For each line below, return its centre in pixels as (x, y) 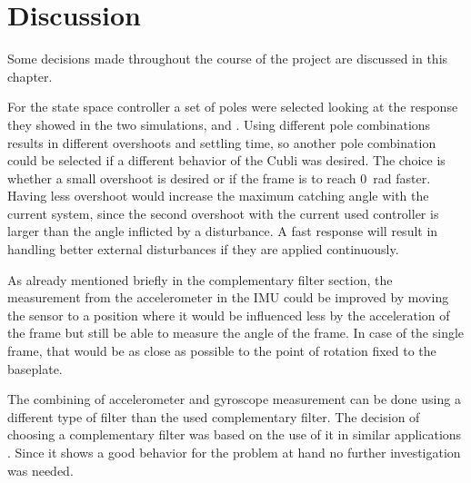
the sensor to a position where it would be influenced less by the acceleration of (229, 315)
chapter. (30, 76)
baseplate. (35, 368)
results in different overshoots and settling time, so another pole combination (222, 142)
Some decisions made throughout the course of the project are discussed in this (228, 59)
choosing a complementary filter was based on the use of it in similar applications (235, 434)
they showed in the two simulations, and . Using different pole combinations (219, 124)
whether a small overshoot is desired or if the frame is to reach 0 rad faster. (219, 177)
